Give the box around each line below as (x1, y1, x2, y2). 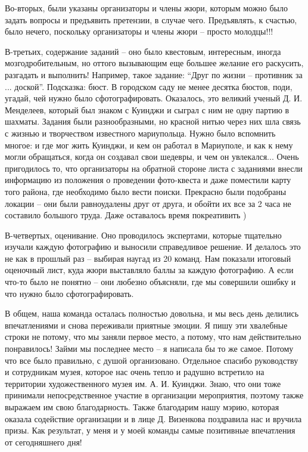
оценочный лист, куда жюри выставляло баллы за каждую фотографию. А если (5, 264, 294, 276)
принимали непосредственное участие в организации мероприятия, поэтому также (5, 389, 304, 401)
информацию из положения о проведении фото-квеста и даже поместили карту (5, 174, 291, 186)
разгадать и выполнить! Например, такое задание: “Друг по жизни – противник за (5, 68, 303, 81)
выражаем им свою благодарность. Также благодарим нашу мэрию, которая (5, 401, 279, 413)
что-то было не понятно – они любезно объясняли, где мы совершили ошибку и (5, 275, 296, 288)
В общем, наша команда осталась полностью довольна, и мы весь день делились (5, 307, 299, 320)
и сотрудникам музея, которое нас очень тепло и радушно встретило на (5, 366, 265, 378)
